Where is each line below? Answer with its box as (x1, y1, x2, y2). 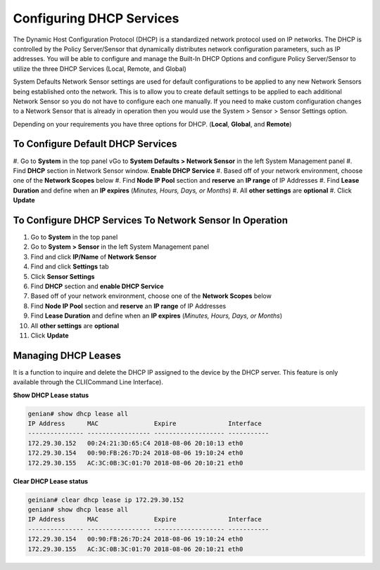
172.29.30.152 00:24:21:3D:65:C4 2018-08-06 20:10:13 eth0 (27, 439, 243, 447)
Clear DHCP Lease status (13, 477, 88, 485)
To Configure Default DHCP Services (13, 138, 177, 150)
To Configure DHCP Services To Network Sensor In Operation (13, 214, 289, 226)
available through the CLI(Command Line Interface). (13, 378, 163, 387)
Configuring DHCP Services (13, 11, 179, 26)
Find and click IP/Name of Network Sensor (30, 252, 157, 261)
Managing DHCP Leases (13, 349, 122, 361)
